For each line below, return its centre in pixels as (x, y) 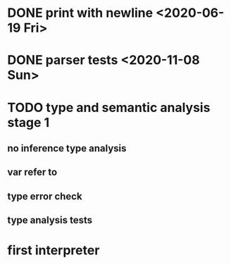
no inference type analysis (67, 148)
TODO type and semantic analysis (109, 107)
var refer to (32, 172)
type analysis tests (50, 220)
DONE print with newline (80, 13)
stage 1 (29, 122)
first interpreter (54, 251)
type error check (45, 196)
